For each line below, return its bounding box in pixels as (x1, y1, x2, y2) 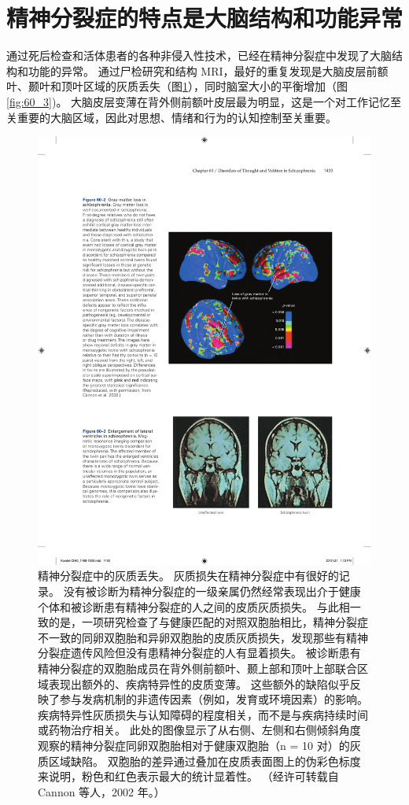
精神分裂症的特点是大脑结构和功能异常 (6, 2, 403, 34)
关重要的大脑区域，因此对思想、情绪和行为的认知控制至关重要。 (6, 109, 337, 125)
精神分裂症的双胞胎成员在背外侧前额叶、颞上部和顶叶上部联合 (38, 660, 357, 676)
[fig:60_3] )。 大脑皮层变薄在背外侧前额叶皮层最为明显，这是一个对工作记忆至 (6, 93, 402, 109)
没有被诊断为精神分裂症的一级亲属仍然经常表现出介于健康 (63, 583, 361, 600)
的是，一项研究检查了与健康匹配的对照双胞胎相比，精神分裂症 (48, 614, 368, 630)
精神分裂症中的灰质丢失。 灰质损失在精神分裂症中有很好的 (38, 567, 339, 584)
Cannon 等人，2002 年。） (38, 783, 165, 799)
